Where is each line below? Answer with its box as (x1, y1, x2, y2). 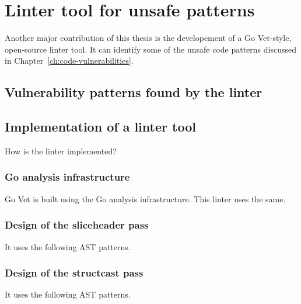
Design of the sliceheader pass (5, 217, 149, 232)
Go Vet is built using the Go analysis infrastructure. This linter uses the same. (5, 192, 286, 205)
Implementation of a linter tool (5, 118, 196, 136)
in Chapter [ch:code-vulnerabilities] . (5, 54, 134, 67)
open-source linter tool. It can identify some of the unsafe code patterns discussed (5, 43, 296, 55)
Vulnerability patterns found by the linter (5, 83, 262, 101)
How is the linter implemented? (5, 144, 117, 157)
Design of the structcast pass (5, 265, 143, 280)
